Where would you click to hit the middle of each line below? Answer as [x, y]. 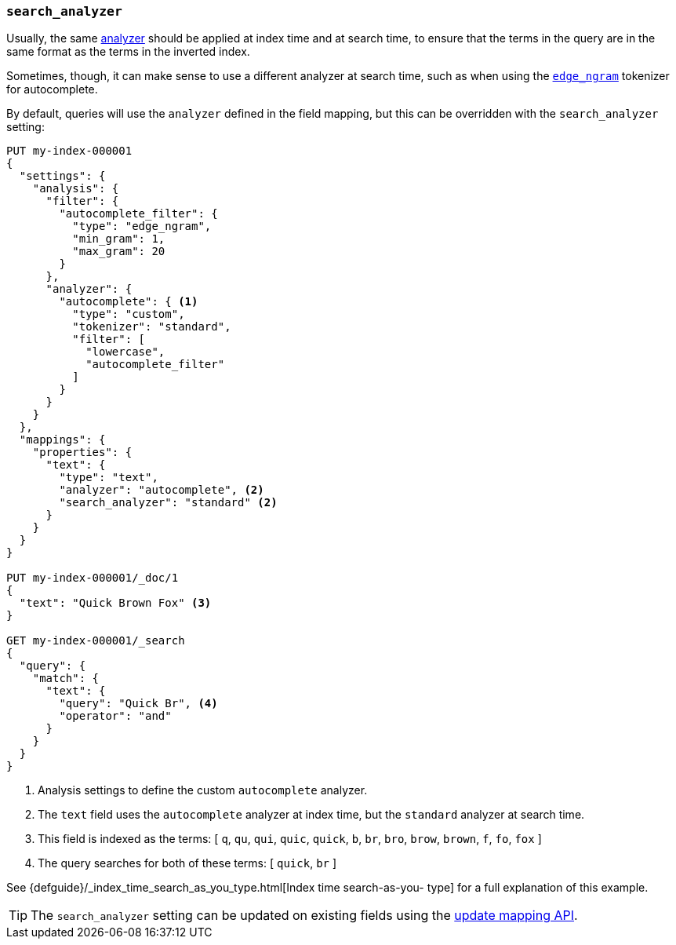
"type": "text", [109, 478]
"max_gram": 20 [119, 252]
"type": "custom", [129, 314]
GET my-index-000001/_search [96, 641]
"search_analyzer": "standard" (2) [168, 503]
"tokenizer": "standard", [152, 327]
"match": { [66, 679]
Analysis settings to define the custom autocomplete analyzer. [203, 790]
